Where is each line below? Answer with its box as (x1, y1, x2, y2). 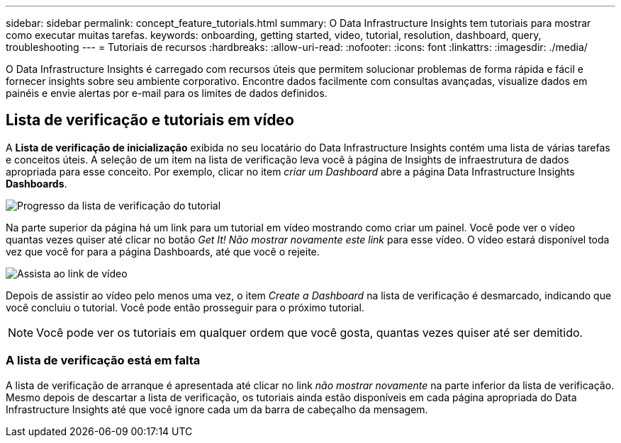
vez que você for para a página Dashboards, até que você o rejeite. (6, 245, 320, 258)
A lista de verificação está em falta (6, 353, 201, 368)
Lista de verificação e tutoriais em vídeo (6, 111, 294, 130)
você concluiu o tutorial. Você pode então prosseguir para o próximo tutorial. (6, 301, 364, 313)
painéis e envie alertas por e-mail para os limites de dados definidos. (6, 87, 328, 99)
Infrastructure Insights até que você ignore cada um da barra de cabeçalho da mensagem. (6, 403, 428, 415)
